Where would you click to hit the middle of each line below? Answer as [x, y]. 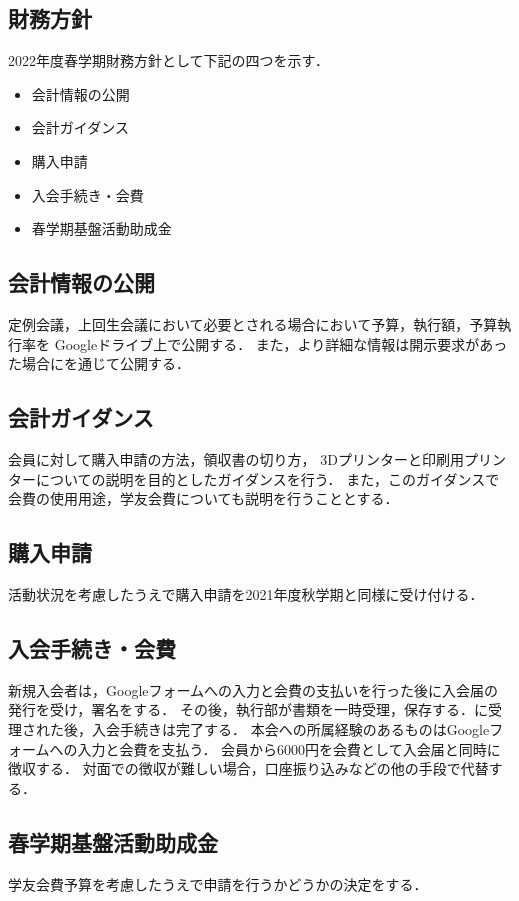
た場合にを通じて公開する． [99, 363]
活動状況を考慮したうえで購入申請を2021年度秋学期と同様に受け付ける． [246, 593]
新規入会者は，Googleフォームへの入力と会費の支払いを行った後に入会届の [253, 689]
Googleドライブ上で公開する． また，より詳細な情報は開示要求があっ [281, 343]
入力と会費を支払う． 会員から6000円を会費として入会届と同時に [289, 748]
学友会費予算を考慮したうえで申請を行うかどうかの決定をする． [218, 883]
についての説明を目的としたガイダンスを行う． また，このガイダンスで [267, 478]
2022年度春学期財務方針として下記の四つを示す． [169, 60]
